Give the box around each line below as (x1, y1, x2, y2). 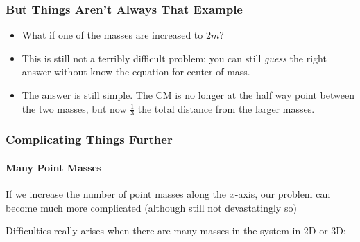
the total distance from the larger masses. (137, 101, 315, 115)
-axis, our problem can (234, 187, 331, 201)
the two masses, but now (22, 101, 127, 115)
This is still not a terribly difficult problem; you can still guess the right (22, 50, 327, 65)
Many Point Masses (6, 160, 102, 174)
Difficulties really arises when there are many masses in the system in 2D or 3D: (6, 223, 346, 238)
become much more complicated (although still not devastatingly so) (6, 200, 297, 214)
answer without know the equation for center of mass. (22, 64, 250, 79)
